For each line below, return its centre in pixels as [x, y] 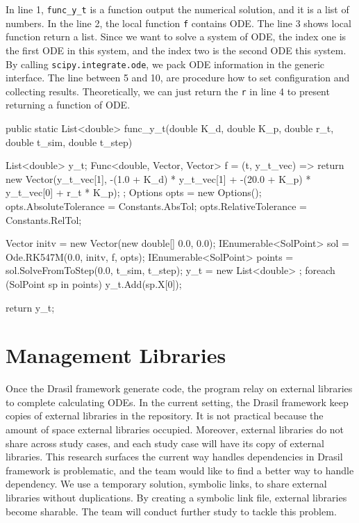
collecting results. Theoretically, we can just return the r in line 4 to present [168, 91]
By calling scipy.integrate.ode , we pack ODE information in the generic [165, 64]
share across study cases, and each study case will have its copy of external [165, 443]
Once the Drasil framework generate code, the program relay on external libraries [179, 388]
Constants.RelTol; [44, 219]
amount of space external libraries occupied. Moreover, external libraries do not [175, 429]
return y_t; [30, 307]
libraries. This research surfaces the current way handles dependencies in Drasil [174, 457]
